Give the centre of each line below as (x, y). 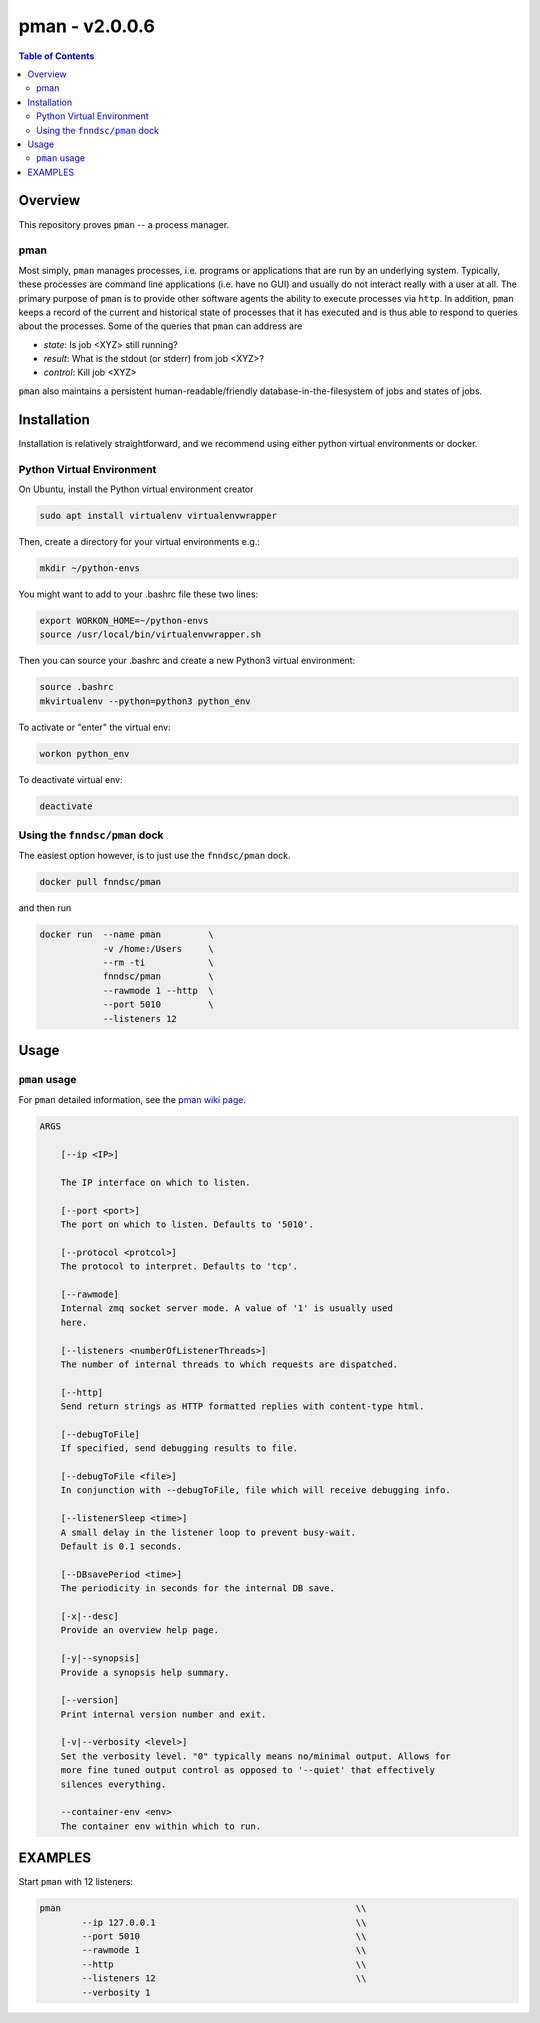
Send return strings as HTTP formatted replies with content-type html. (242, 1406)
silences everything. (113, 1784)
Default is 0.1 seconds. (121, 1546)
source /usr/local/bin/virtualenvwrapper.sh (150, 634)
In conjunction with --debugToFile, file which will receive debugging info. (256, 1490)
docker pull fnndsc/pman (100, 882)
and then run (45, 908)
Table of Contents (56, 56)
